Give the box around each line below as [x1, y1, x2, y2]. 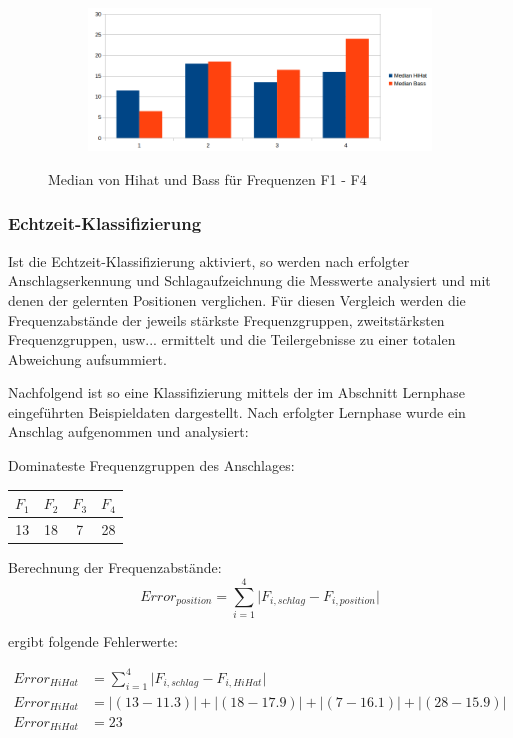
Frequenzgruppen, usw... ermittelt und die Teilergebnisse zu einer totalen [8, 329, 456, 350]
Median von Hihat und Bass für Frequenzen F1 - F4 [48, 168, 367, 189]
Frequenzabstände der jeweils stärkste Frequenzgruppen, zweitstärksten [8, 309, 445, 330]
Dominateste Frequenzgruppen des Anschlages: [8, 455, 295, 476]
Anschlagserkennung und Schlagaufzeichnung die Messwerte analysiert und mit [8, 270, 491, 291]
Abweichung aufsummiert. [8, 348, 167, 369]
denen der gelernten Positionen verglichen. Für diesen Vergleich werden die [8, 289, 466, 310]
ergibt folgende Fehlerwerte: [8, 630, 178, 651]
